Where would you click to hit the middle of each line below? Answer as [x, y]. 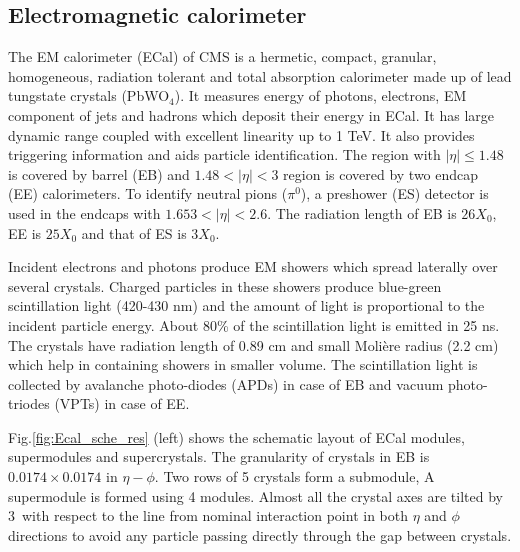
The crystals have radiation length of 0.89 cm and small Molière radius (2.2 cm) [253, 344]
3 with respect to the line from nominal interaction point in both [208, 515]
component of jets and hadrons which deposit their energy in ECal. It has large [251, 114]
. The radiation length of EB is [362, 212]
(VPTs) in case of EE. [122, 403]
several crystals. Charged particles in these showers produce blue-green [225, 285]
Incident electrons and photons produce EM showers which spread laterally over [253, 266]
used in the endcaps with [84, 212]
